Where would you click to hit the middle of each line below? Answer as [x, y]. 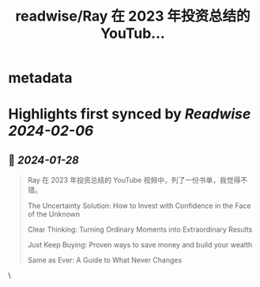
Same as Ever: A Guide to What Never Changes [105, 260]
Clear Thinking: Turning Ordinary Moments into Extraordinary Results [140, 229]
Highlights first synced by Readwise [130, 114]
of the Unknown [54, 214]
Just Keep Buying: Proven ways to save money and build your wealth [140, 245]
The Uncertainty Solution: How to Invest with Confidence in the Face [139, 206]
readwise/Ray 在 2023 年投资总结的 [133, 16]
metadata [40, 78]
